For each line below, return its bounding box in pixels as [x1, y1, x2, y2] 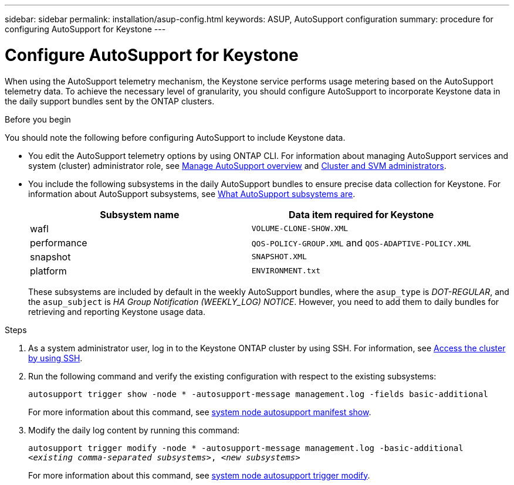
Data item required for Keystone [289, 208, 434, 221]
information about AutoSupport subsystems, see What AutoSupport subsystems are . [28, 188, 356, 199]
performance [30, 236, 87, 249]
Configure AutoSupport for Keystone [5, 45, 299, 65]
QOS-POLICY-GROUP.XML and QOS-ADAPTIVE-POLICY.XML [251, 236, 471, 249]
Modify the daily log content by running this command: [28, 425, 240, 435]
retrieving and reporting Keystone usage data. [28, 306, 205, 317]
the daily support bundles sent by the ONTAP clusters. [5, 96, 215, 106]
